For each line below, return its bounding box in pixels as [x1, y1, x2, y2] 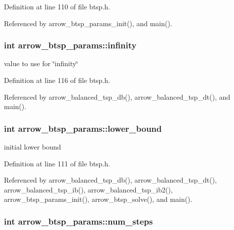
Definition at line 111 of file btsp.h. [4, 158, 110, 168]
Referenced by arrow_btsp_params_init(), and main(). [4, 18, 172, 28]
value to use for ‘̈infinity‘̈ [4, 58, 78, 69]
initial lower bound [4, 142, 61, 152]
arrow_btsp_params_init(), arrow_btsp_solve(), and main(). [4, 194, 193, 204]
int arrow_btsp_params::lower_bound [4, 122, 162, 134]
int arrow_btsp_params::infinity [4, 39, 137, 51]
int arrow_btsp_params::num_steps [4, 215, 153, 227]
